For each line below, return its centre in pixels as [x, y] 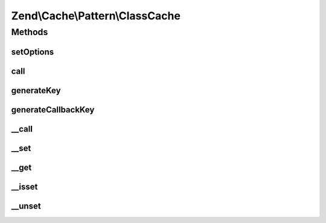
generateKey [36, 90]
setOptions [33, 52]
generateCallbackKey [53, 110]
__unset [26, 206]
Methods [30, 32]
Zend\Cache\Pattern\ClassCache [96, 16]
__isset [24, 186]
